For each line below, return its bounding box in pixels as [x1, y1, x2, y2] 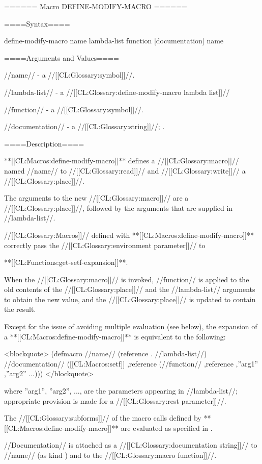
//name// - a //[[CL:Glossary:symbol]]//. [4, 69, 135, 80]
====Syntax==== [4, 18, 70, 29]
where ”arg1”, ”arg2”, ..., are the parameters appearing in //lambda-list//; [4, 385, 238, 396]
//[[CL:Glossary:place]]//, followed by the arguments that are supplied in [4, 202, 233, 213]
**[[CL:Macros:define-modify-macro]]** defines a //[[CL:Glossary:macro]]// [4, 155, 239, 166]
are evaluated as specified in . [121, 422, 213, 433]
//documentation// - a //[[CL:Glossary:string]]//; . [4, 121, 165, 132]
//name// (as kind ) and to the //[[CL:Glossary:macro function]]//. [4, 450, 217, 460]
